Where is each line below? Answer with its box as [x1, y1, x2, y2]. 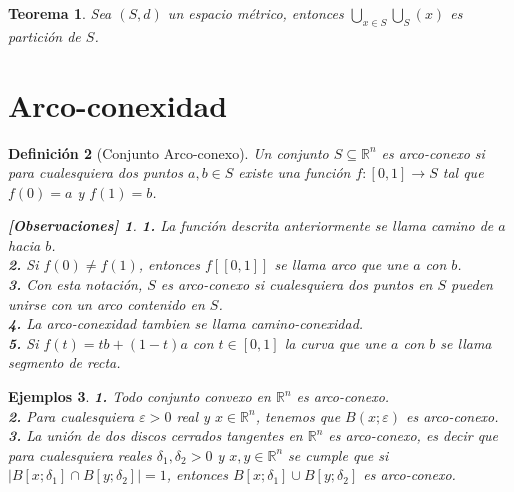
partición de [8, 25, 81, 46]
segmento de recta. [8, 352, 121, 373]
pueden [451, 274, 493, 295]
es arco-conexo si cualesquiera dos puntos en [160, 274, 433, 295]
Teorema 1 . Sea [8, 3, 112, 23]
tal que [442, 162, 484, 183]
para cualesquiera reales [8, 444, 152, 465]
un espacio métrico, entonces [167, 3, 344, 23]
